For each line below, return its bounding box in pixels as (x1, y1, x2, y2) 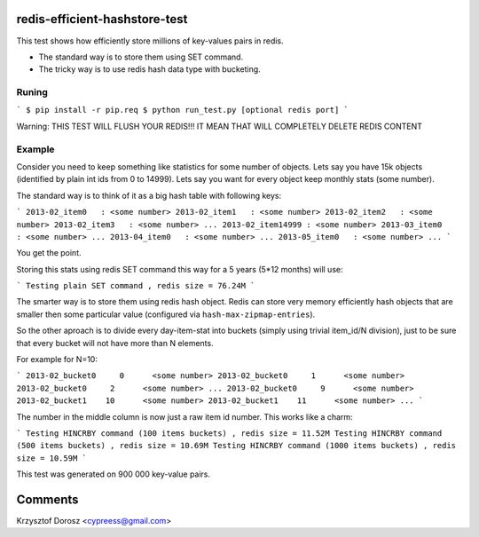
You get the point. (16, 248, 82, 258)
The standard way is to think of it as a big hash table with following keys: (16, 190, 282, 201)
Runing (16, 86, 49, 99)
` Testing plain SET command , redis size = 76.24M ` (16, 280, 255, 291)
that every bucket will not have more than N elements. (16, 337, 214, 348)
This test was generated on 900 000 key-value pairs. (16, 469, 211, 479)
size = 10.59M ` (16, 453, 88, 463)
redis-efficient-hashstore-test (16, 12, 188, 27)
